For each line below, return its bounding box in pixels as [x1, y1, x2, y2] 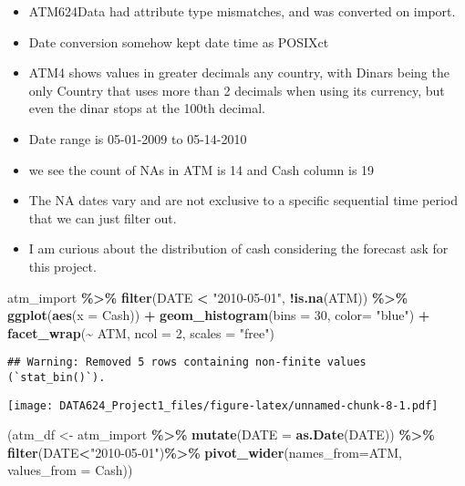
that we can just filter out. [28, 208, 177, 227]
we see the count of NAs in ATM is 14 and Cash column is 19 [28, 160, 375, 179]
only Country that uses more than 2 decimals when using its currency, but [28, 80, 445, 99]
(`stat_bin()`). [7, 370, 106, 384]
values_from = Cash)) [7, 460, 133, 480]
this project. [28, 256, 97, 275]
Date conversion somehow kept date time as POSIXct [28, 32, 329, 51]
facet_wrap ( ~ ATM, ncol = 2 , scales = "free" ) [7, 323, 274, 342]
